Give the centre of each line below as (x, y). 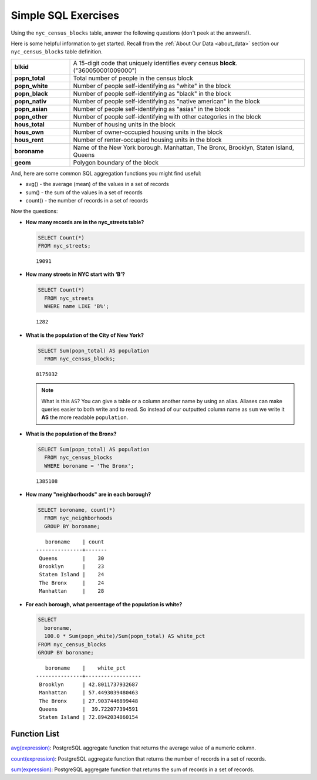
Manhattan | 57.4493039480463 (89, 693)
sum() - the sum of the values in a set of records (84, 192)
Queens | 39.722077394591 (89, 709)
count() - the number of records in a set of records (87, 200)
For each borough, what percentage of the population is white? (104, 604)
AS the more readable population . (85, 417)
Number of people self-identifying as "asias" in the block (152, 109)
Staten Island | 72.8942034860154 (89, 717)
